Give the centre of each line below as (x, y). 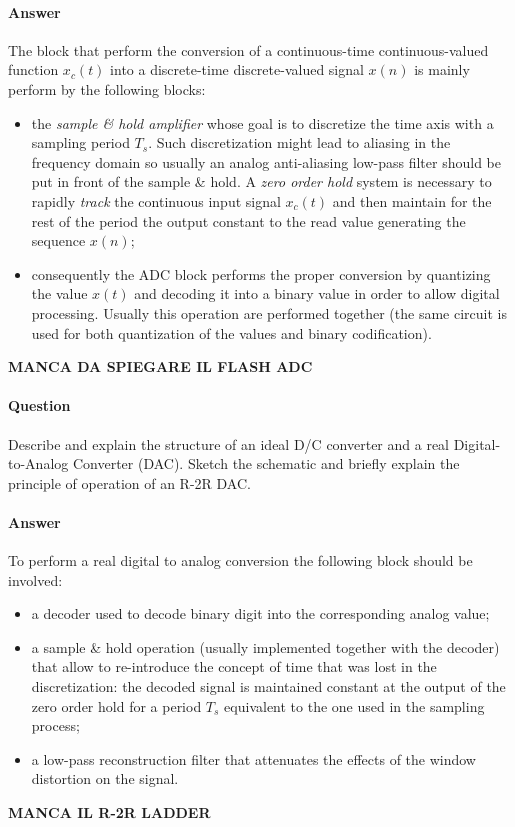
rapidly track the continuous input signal (156, 200)
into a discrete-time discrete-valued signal (237, 69)
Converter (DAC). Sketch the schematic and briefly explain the (266, 463)
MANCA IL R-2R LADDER (109, 812)
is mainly (442, 69)
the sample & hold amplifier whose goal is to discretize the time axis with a (262, 122)
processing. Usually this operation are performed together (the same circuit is (269, 312)
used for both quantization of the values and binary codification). (231, 332)
